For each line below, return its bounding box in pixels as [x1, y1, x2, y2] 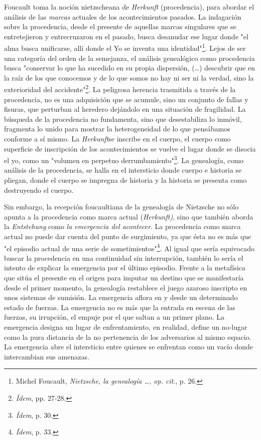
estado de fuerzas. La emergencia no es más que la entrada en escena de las [4, 302, 235, 312]
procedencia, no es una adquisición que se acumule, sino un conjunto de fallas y [4, 94, 248, 104]
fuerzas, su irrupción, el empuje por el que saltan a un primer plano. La [4, 312, 224, 322]
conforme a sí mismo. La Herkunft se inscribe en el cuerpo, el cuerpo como [4, 133, 231, 144]
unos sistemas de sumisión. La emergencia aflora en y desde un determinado [4, 292, 238, 303]
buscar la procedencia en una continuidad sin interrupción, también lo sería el [4, 252, 243, 263]
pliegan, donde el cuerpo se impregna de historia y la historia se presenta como [4, 175, 247, 185]
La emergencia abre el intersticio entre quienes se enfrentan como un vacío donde [4, 341, 253, 352]
